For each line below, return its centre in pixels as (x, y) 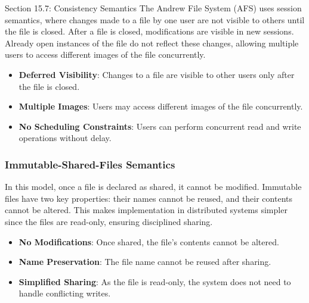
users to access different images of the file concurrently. (105, 54)
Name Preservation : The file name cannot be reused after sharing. (145, 262)
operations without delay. (65, 138)
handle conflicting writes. (65, 293)
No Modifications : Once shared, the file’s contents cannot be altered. (149, 241)
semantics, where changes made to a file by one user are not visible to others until (155, 19)
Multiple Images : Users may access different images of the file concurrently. (161, 106)
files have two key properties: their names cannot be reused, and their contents (149, 198)
